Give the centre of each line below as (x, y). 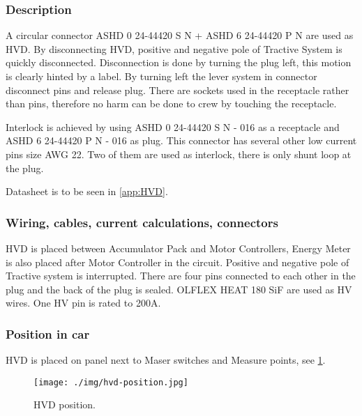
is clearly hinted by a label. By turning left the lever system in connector (161, 76)
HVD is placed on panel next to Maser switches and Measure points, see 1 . (166, 360)
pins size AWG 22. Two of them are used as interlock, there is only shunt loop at (179, 154)
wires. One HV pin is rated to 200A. (83, 303)
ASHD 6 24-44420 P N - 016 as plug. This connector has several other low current (181, 140)
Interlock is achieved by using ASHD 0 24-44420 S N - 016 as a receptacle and (173, 126)
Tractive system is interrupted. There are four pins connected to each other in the (181, 276)
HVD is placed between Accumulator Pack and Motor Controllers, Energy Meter (178, 248)
